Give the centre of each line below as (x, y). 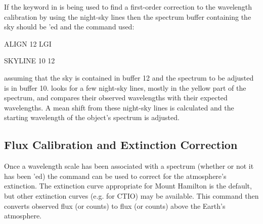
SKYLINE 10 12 (30, 61)
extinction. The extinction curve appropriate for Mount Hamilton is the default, (128, 186)
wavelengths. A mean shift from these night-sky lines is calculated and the (119, 107)
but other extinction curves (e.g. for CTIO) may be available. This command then (131, 195)
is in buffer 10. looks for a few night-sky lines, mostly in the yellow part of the (125, 87)
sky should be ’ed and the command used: (69, 27)
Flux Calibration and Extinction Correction (121, 145)
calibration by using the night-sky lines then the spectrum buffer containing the (128, 16)
